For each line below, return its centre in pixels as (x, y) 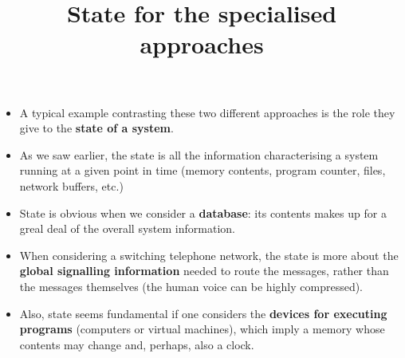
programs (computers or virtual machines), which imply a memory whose (202, 329)
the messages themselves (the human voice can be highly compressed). (191, 286)
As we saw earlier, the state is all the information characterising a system (199, 154)
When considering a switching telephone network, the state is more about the (209, 255)
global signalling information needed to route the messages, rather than (204, 271)
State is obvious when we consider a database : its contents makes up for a (203, 212)
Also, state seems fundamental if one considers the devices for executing (203, 313)
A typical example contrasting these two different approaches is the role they (207, 112)
